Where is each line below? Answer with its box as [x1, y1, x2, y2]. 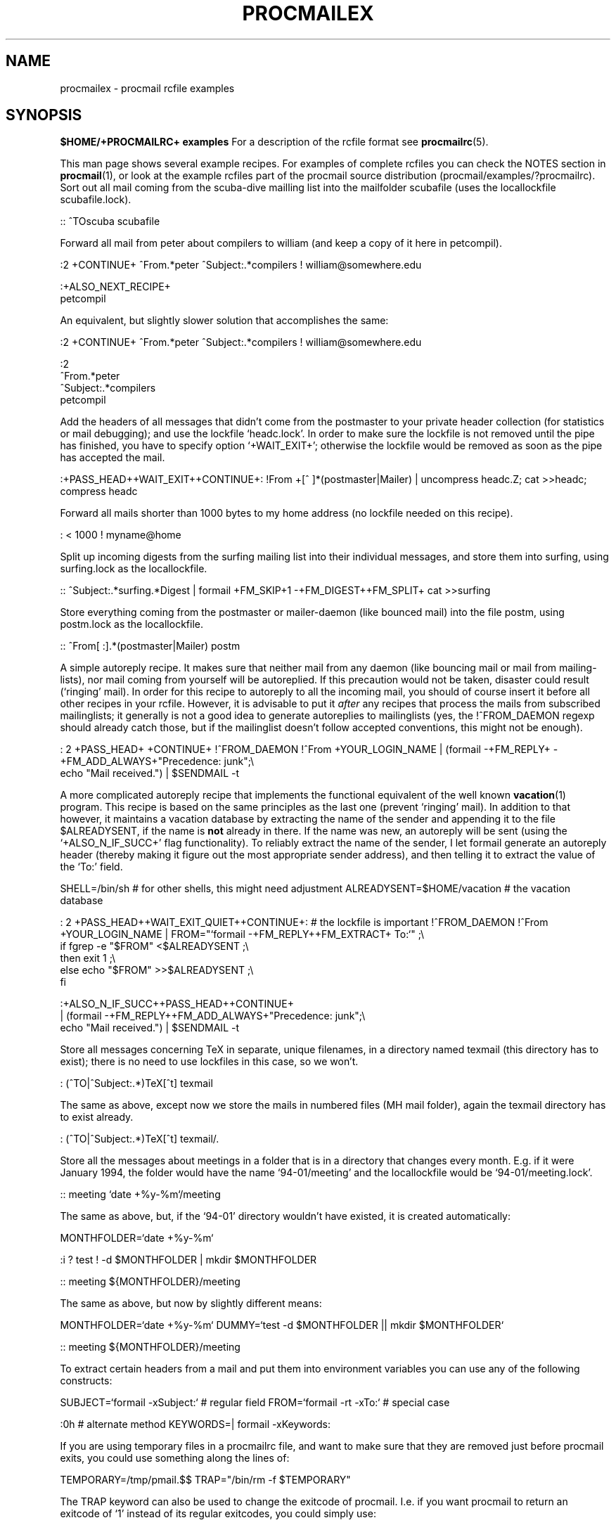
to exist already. [60, 1111, 134, 1124]
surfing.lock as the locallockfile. [60, 562, 207, 575]
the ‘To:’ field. [60, 861, 123, 873]
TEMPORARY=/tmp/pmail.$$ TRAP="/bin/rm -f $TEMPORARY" [60, 1474, 351, 1486]
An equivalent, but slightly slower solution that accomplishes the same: [60, 314, 389, 327]
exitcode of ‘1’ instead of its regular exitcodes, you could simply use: [60, 1507, 376, 1520]
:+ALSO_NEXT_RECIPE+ [60, 281, 171, 293]
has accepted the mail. [60, 451, 165, 464]
